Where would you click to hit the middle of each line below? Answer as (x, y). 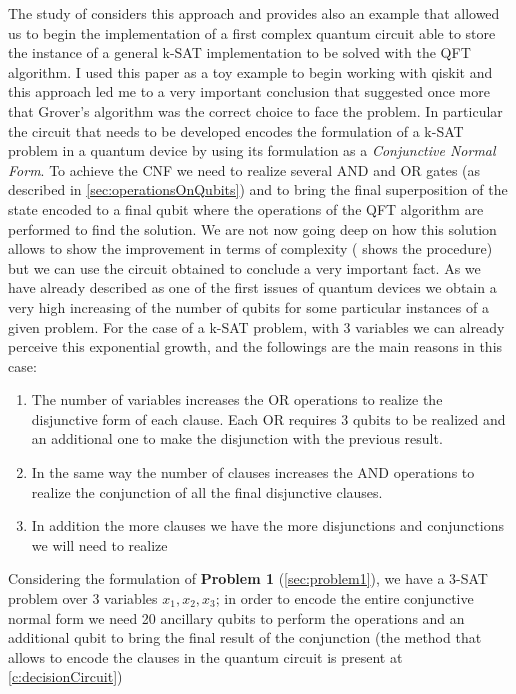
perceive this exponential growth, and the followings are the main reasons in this (255, 346)
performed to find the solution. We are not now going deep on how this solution (252, 228)
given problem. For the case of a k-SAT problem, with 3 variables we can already (256, 326)
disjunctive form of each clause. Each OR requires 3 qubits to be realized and (268, 418)
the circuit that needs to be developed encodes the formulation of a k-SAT (236, 130)
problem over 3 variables (83, 598)
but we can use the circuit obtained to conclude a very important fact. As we (244, 267)
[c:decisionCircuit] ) (65, 676)
